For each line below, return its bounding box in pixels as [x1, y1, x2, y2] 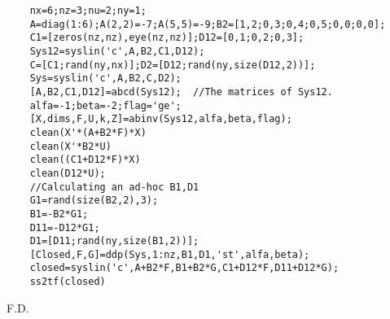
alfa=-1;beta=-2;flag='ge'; [29, 99, 182, 111]
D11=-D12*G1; [29, 221, 100, 234]
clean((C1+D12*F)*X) [29, 154, 141, 166]
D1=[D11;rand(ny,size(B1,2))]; [29, 235, 199, 247]
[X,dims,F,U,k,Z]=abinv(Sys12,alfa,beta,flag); [29, 113, 292, 125]
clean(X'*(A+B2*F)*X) [29, 126, 147, 138]
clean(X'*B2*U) [29, 140, 112, 152]
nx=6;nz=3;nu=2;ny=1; [29, 5, 147, 16]
